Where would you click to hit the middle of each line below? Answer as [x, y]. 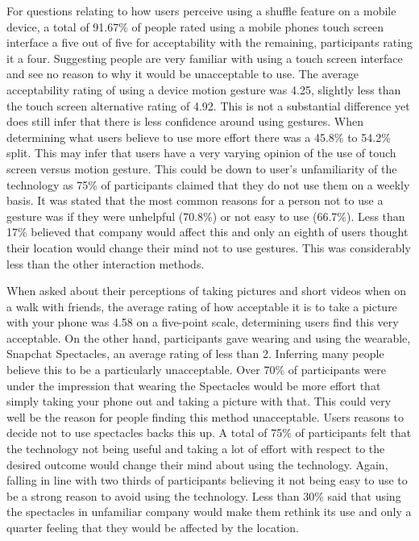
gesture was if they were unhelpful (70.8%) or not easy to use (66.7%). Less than [206, 216]
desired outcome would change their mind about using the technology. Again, [197, 464]
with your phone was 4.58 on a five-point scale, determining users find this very [203, 322]
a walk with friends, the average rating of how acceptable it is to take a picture [202, 306]
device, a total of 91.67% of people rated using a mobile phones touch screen [195, 26]
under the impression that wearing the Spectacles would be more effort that [194, 385]
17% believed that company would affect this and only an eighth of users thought [207, 232]
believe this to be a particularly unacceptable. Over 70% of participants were [196, 370]
